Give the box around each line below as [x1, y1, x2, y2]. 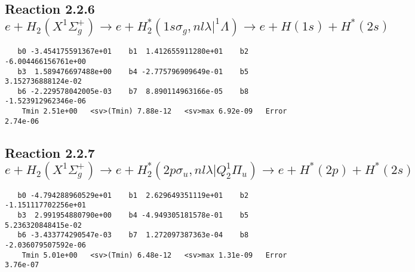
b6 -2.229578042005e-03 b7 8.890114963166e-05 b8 [17, 87, 249, 96]
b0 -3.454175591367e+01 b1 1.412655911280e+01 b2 [17, 47, 249, 56]
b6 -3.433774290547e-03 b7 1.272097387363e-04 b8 [17, 231, 249, 240]
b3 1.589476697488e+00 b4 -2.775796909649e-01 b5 [17, 67, 249, 76]
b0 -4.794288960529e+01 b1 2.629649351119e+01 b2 [17, 191, 249, 200]
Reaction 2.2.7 [5, 143, 95, 161]
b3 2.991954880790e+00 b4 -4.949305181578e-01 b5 [17, 210, 249, 219]
